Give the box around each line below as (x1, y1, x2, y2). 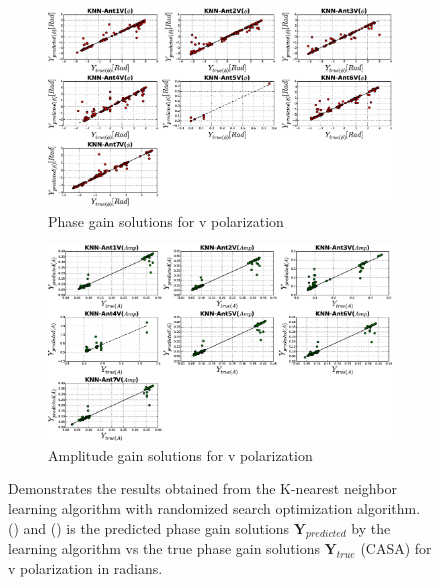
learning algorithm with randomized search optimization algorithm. (8, 498, 421, 519)
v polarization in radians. (8, 558, 163, 578)
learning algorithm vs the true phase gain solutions (8, 538, 320, 559)
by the (351, 517, 391, 538)
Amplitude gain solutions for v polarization (48, 444, 313, 465)
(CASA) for (360, 538, 432, 559)
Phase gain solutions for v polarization (48, 210, 284, 231)
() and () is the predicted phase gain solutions (8, 517, 290, 538)
